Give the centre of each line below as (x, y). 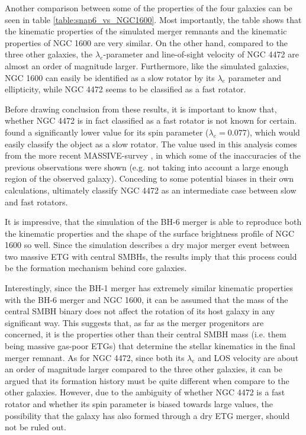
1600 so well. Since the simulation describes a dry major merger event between (147, 245)
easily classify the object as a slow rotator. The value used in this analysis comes (151, 144)
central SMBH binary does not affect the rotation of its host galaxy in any (140, 311)
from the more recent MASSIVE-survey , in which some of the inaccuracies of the (153, 155)
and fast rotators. (36, 202)
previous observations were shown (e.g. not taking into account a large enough (147, 167)
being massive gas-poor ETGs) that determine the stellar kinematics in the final (150, 346)
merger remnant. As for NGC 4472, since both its (95, 357)
